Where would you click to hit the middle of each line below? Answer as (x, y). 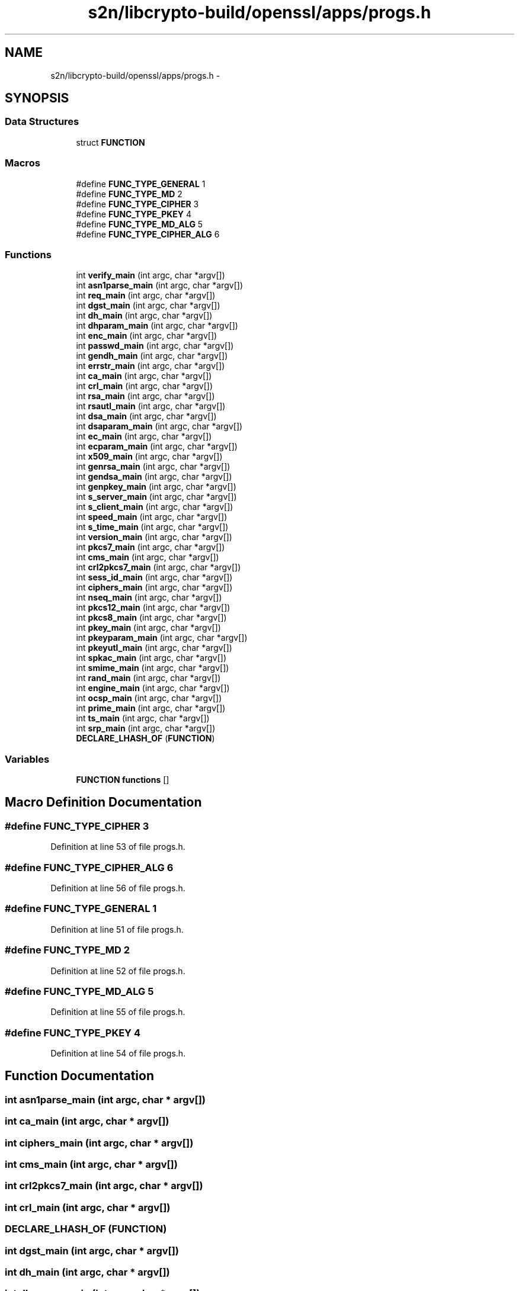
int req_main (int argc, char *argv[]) (146, 296)
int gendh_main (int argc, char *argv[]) (152, 356)
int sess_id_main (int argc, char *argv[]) (154, 577)
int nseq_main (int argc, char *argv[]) (149, 598)
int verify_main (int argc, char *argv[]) (150, 275)
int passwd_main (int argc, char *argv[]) (155, 346)
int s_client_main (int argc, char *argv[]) (155, 507)
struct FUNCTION (110, 142)
